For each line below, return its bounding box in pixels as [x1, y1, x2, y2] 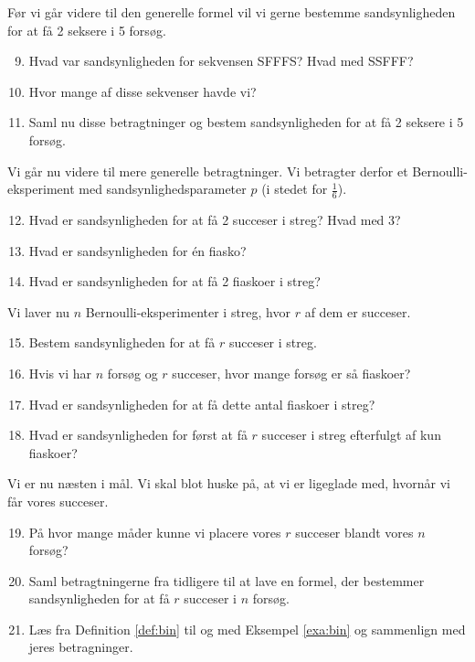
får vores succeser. [7, 491, 109, 510]
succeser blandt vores [295, 522, 414, 541]
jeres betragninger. [28, 637, 133, 657]
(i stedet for [261, 179, 328, 198]
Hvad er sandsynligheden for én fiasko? [28, 240, 247, 260]
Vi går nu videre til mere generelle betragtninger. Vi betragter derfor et [7, 161, 408, 180]
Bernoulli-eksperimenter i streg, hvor [85, 302, 290, 321]
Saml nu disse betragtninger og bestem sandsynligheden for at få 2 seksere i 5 [28, 112, 464, 132]
